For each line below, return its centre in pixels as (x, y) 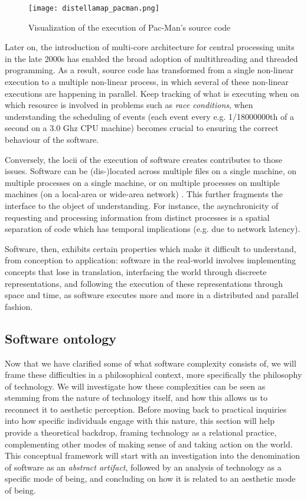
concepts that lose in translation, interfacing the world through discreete (136, 271)
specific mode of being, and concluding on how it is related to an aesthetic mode (150, 478)
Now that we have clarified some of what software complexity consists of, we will (151, 363)
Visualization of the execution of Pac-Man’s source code (130, 27)
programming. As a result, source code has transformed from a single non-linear (149, 70)
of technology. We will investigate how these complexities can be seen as (135, 386)
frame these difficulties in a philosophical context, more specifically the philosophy (153, 375)
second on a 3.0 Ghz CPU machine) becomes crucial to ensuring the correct (142, 128)
